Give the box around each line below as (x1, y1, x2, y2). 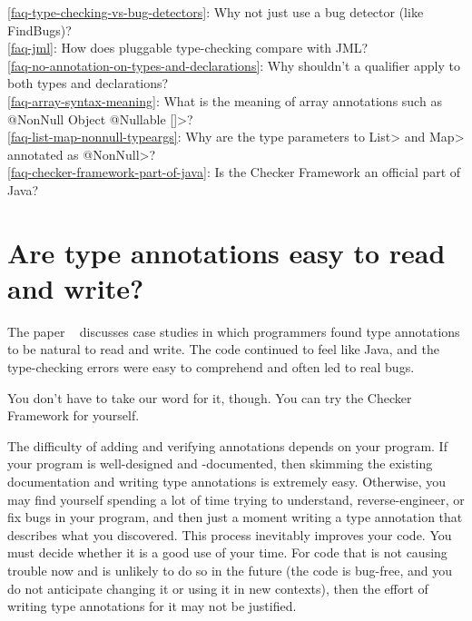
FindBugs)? (7, 20, 72, 39)
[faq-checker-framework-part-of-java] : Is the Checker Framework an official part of (7, 163, 461, 182)
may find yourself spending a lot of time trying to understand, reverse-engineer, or (7, 489, 465, 508)
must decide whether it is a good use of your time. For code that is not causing (7, 543, 447, 562)
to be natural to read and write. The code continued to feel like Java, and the (7, 340, 439, 359)
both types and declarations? (7, 74, 169, 93)
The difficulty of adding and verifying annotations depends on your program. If (7, 436, 447, 455)
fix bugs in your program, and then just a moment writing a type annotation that (7, 508, 463, 527)
